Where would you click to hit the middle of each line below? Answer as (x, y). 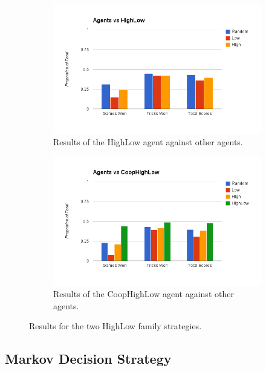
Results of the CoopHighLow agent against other (144, 294)
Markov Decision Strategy (88, 359)
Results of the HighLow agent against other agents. (148, 142)
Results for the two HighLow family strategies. (115, 326)
